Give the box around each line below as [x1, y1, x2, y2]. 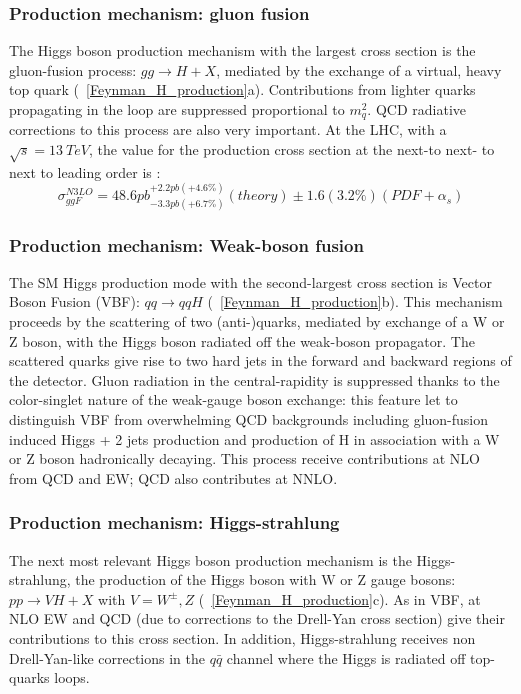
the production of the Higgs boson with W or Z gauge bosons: [75, 569, 456, 590]
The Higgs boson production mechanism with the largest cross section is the [9, 40, 476, 61]
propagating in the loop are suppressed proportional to [9, 99, 345, 119]
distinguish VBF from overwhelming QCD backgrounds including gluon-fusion [9, 409, 489, 430]
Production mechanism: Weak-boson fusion [9, 232, 364, 257]
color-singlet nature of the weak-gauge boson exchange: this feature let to [9, 389, 458, 410]
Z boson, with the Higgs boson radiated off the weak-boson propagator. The [9, 330, 475, 351]
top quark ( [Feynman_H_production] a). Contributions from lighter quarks [9, 79, 476, 100]
